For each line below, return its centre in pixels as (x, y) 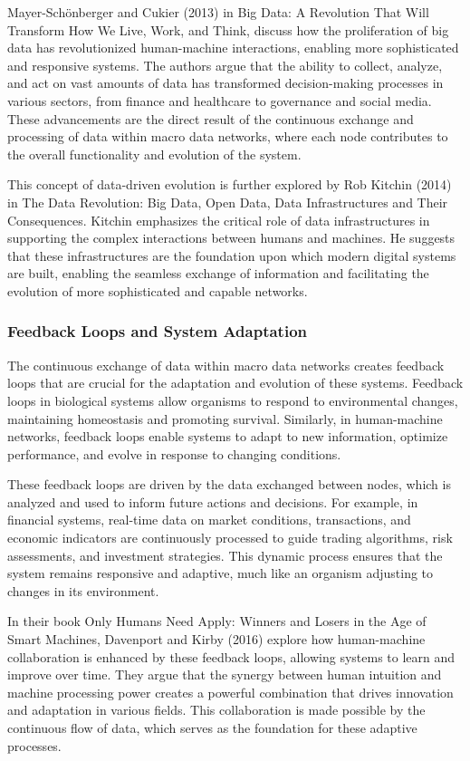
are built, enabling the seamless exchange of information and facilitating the (218, 273)
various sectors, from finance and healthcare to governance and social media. (220, 100)
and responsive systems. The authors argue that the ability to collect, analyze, (225, 65)
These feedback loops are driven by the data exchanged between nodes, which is (229, 484)
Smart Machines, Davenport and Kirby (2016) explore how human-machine (216, 639)
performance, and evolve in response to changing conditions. (174, 453)
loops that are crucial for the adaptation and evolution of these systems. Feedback (235, 383)
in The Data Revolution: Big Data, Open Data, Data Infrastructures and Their (228, 202)
